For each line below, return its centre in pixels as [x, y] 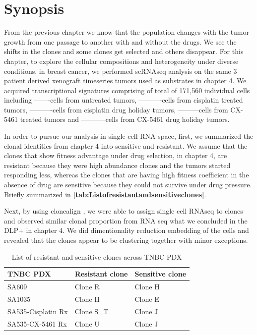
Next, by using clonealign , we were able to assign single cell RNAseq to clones [124, 211]
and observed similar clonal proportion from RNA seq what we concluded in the [126, 220]
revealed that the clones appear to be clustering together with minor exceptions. [126, 240]
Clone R [87, 287]
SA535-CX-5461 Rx [37, 323]
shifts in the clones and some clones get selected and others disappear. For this [124, 51]
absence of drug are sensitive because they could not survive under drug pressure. [128, 185]
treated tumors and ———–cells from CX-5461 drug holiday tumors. [125, 119]
